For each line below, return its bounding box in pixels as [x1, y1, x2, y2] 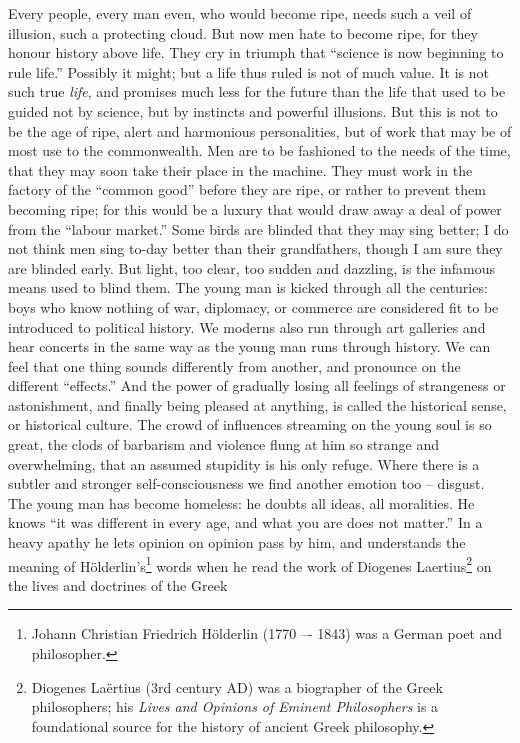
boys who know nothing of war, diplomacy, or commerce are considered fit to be [8, 296, 499, 317]
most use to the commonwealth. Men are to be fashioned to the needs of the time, [8, 140, 511, 161]
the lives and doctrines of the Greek [8, 574, 228, 595]
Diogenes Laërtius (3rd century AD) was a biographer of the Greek [31, 676, 443, 697]
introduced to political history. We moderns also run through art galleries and [8, 316, 486, 337]
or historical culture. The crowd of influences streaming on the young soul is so [8, 414, 492, 435]
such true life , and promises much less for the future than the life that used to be [8, 81, 506, 102]
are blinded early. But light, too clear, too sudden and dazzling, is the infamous [8, 257, 496, 278]
